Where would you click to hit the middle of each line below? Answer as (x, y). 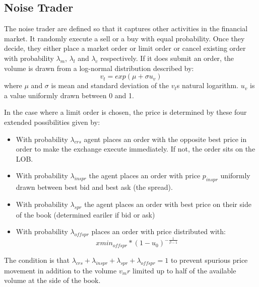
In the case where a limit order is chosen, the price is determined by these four (125, 112)
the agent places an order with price (145, 175)
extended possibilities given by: (52, 122)
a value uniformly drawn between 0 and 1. (69, 95)
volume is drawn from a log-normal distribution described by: (99, 68)
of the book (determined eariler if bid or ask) (85, 214)
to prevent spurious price (209, 260)
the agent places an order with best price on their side (168, 204)
